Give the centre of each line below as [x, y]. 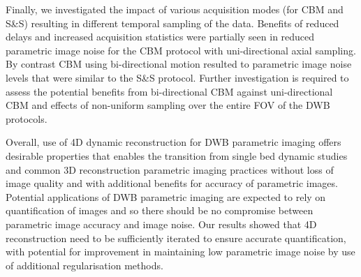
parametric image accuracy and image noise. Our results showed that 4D [161, 224]
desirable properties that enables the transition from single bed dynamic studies [177, 155]
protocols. [27, 118]
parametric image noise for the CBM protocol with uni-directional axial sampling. [181, 50]
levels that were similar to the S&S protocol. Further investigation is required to [177, 77]
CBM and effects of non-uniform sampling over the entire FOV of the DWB [168, 105]
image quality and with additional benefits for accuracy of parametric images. [172, 183]
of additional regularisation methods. [84, 265]
